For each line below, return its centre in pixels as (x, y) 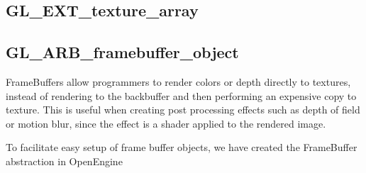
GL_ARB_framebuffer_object (122, 52)
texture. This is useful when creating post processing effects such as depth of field (183, 110)
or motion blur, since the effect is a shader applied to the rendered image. (166, 123)
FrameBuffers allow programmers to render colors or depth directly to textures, (178, 81)
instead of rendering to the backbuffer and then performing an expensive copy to (181, 95)
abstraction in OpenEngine (64, 161)
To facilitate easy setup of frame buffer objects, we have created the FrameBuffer (182, 147)
